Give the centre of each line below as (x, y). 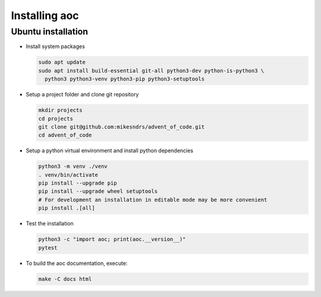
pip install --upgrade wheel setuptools (98, 191)
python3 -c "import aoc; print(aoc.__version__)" (112, 239)
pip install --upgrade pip (78, 183)
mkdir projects (60, 110)
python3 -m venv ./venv (73, 166)
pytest (48, 248)
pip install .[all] (67, 208)
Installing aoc (45, 15)
